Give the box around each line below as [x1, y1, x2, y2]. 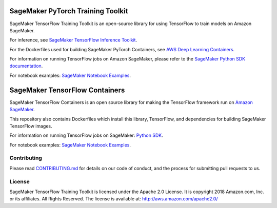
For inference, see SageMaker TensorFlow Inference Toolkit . [9, 37, 137, 43]
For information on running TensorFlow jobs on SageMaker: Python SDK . [9, 132, 164, 138]
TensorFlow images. [9, 123, 52, 129]
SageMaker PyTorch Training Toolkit [9, 7, 128, 15]
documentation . [9, 63, 43, 69]
